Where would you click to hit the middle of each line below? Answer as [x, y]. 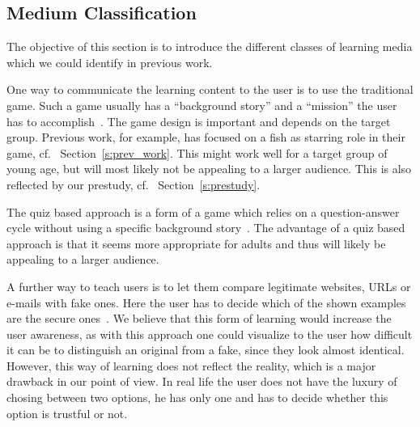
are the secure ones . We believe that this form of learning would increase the [199, 318]
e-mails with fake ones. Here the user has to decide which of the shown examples [206, 302]
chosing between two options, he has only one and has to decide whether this [197, 397]
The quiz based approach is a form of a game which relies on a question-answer [203, 211]
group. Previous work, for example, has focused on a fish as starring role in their [206, 137]
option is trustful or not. [67, 413]
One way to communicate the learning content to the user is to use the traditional [210, 89]
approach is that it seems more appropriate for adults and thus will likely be [196, 243]
